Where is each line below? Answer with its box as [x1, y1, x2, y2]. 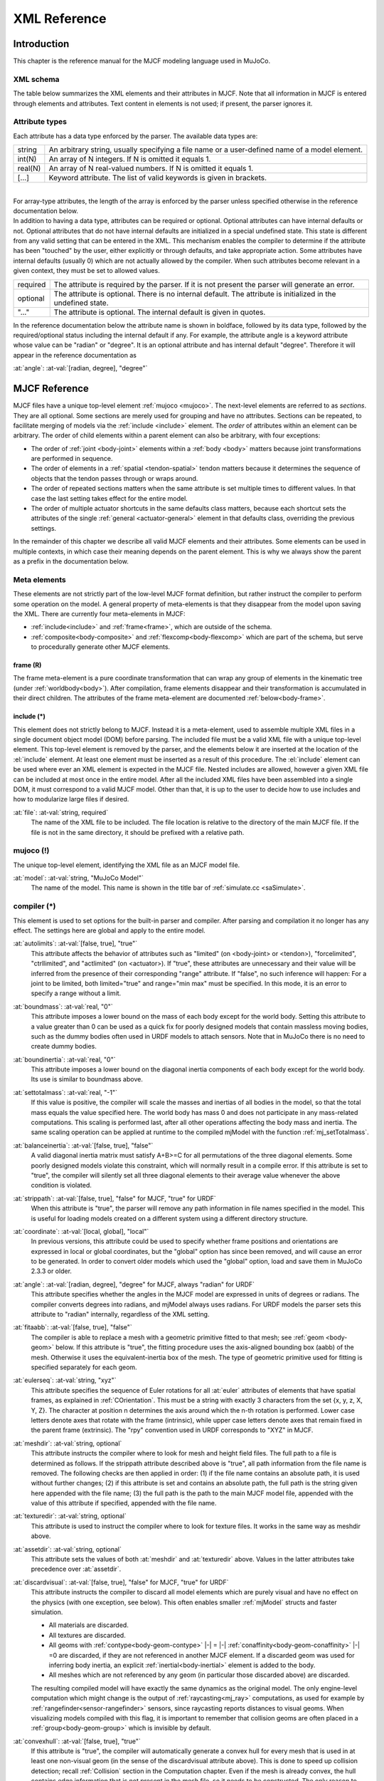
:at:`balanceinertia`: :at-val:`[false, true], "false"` [13, 1141, 154, 1150]
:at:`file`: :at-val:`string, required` [13, 808, 109, 816]
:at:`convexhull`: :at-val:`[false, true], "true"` [13, 1737, 142, 1745]
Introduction [13, 38, 70, 50]
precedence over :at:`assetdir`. [31, 1564, 122, 1574]
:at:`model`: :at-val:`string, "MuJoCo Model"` [13, 873, 144, 883]
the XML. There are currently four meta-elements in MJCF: [13, 609, 186, 618]
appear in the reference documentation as [13, 351, 137, 359]
